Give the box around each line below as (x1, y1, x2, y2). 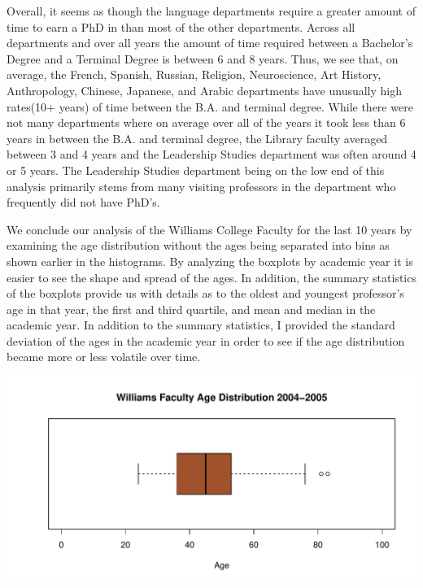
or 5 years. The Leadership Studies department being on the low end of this (7, 161, 385, 178)
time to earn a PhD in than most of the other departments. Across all (7, 18, 355, 35)
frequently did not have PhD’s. (7, 194, 160, 211)
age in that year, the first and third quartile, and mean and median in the (7, 300, 376, 317)
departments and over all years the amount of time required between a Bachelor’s (7, 34, 413, 51)
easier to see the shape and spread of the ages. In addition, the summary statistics (7, 268, 416, 285)
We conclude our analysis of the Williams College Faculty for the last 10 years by (7, 220, 412, 237)
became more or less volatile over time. (7, 348, 201, 365)
